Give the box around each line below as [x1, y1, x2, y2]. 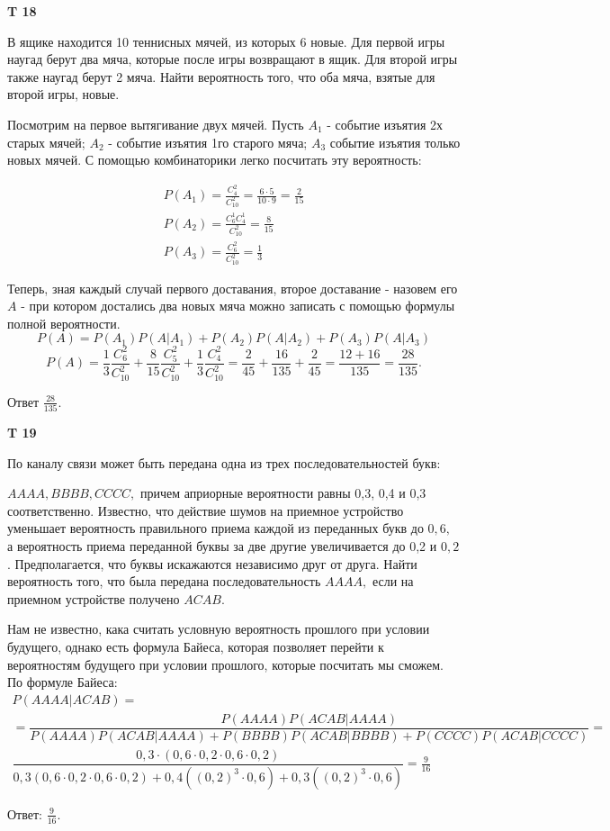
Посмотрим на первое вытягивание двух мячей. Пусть [7, 114, 304, 133]
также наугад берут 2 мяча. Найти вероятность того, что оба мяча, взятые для [7, 67, 435, 86]
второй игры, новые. [7, 85, 120, 104]
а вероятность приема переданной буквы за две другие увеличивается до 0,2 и [7, 536, 437, 555]
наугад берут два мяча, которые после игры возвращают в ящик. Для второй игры [7, 50, 458, 68]
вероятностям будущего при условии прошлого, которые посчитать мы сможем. [7, 655, 444, 673]
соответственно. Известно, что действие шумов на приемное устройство [7, 501, 404, 519]
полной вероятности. [7, 313, 121, 332]
